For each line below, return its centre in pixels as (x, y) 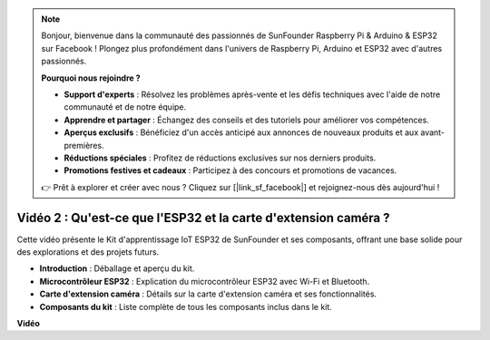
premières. (84, 145)
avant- (432, 132)
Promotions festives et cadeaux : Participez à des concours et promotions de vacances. (230, 170)
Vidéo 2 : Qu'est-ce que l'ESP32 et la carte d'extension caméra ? (203, 218)
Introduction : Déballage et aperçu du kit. (117, 268)
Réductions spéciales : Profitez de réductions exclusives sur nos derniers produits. (220, 158)
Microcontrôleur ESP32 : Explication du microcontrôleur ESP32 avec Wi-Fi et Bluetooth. (205, 281)
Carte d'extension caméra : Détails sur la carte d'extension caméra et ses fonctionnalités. (208, 294)
